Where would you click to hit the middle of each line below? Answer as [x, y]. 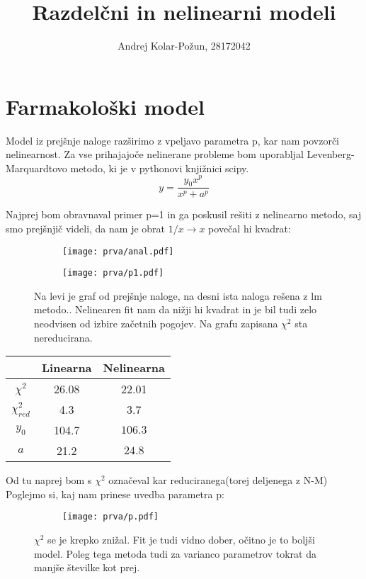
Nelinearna [134, 368]
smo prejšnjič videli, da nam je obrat [86, 228]
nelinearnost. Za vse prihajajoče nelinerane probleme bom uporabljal [155, 154]
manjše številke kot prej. [87, 567]
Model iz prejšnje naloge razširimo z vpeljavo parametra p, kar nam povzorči [172, 140]
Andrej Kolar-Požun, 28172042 [184, 46]
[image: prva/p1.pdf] [113, 273]
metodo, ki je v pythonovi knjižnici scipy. [160, 168]
